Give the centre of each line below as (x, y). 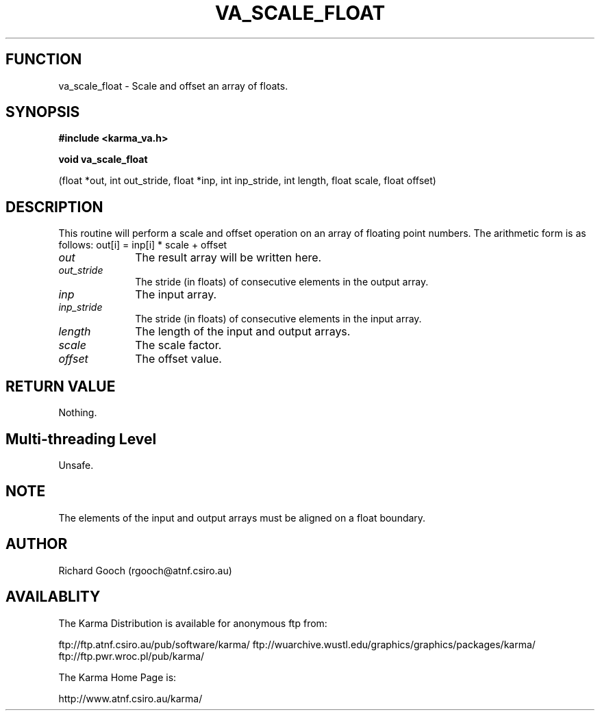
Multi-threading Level (81, 439)
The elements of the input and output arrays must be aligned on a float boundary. (242, 517)
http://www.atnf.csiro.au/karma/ (130, 698)
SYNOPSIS (43, 112)
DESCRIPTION (54, 207)
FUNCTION (44, 60)
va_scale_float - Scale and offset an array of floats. (173, 86)
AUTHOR (37, 544)
